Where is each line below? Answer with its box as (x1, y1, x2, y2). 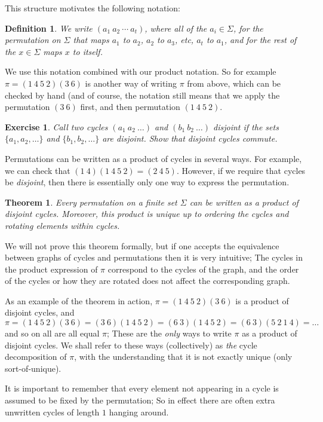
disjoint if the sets (213, 120, 279, 133)
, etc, (174, 33, 194, 46)
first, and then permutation (80, 100, 180, 113)
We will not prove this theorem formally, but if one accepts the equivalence (5, 239, 279, 252)
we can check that (5, 164, 70, 176)
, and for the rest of (224, 33, 297, 46)
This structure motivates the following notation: (5, 2, 180, 14)
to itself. (72, 45, 103, 57)
